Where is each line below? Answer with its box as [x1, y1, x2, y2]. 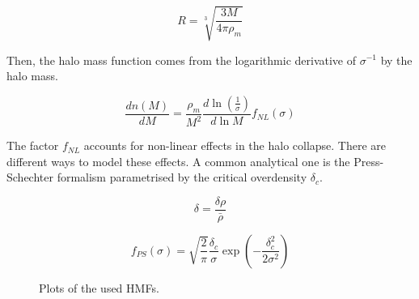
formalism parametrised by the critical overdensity [57, 169, 307, 186]
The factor [6, 137, 59, 154]
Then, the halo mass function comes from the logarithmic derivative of [6, 51, 356, 68]
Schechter [6, 169, 53, 186]
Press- [353, 152, 384, 169]
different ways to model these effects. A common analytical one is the [6, 152, 350, 169]
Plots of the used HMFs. [39, 279, 159, 296]
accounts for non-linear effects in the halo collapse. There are [83, 137, 387, 154]
